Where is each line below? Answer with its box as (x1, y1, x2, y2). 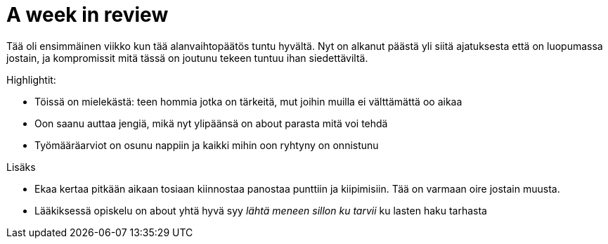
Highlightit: (6, 73, 56, 86)
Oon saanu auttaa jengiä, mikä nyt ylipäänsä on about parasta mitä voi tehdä (34, 117, 388, 129)
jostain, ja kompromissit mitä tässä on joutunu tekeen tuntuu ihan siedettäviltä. (6, 51, 368, 64)
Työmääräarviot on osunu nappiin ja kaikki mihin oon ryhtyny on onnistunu (34, 139, 379, 151)
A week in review (6, 3, 169, 27)
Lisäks (6, 160, 36, 173)
